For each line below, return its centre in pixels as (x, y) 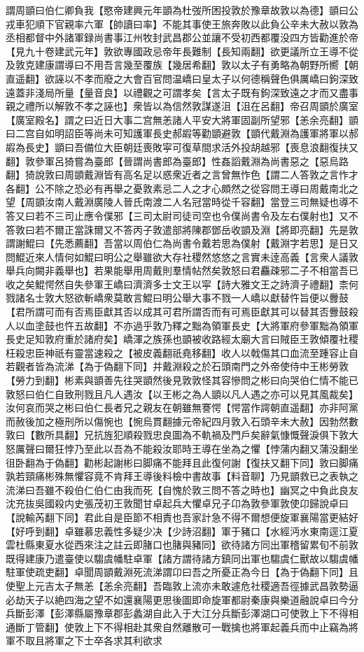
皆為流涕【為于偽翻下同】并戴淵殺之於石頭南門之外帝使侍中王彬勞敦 (191, 366)
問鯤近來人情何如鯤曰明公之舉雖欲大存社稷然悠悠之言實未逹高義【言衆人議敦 (182, 256)
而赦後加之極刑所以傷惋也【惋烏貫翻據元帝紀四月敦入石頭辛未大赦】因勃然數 (182, 421)
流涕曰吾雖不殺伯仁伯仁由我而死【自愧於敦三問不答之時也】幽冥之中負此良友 (182, 489)
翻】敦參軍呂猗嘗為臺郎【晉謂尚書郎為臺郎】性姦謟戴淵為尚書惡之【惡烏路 (177, 161)
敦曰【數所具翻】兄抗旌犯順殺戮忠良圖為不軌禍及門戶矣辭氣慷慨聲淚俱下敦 (177, 435)
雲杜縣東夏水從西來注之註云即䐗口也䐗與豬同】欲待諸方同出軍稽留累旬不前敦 (182, 545)
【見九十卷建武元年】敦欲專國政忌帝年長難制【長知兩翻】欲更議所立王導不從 (182, 51)
